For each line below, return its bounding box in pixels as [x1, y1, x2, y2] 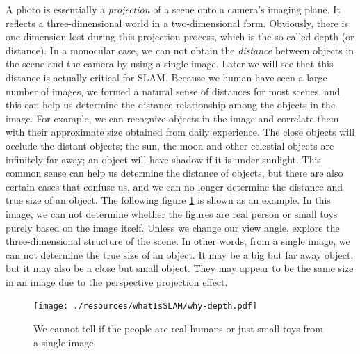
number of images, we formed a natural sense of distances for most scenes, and [6, 83, 341, 98]
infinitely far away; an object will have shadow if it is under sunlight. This [6, 152, 321, 166]
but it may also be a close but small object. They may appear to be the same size [6, 261, 354, 275]
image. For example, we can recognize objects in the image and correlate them [6, 111, 339, 125]
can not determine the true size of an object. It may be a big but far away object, [6, 247, 354, 262]
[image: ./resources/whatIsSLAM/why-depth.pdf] [33, 301, 258, 312]
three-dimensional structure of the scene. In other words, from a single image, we [6, 234, 350, 248]
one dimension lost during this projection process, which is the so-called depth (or [6, 29, 354, 44]
